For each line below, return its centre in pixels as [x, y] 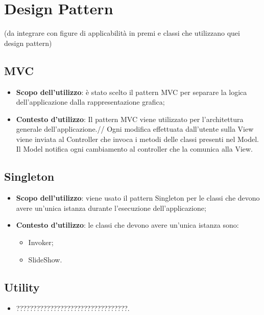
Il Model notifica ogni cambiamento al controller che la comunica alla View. [135, 149]
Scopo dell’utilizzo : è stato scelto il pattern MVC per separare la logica [131, 92]
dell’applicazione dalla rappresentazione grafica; [90, 102]
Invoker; [41, 242]
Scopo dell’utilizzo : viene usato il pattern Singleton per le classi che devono [138, 198]
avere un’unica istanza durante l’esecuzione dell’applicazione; [111, 208]
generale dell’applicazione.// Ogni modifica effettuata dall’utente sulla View [135, 129]
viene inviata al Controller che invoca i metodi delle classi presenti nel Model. [137, 139]
